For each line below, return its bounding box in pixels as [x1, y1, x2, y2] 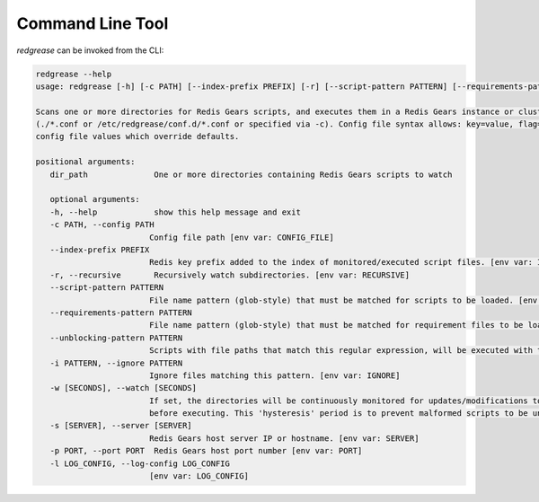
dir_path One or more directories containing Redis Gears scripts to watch [49, 169, 453, 180]
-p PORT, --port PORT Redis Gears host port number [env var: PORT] [49, 445, 363, 456]
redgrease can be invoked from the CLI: [16, 45, 164, 56]
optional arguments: [49, 194, 141, 205]
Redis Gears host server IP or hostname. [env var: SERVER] [148, 433, 420, 444]
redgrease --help [35, 68, 112, 79]
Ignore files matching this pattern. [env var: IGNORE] [148, 370, 401, 381]
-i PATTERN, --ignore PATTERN [49, 357, 183, 368]
